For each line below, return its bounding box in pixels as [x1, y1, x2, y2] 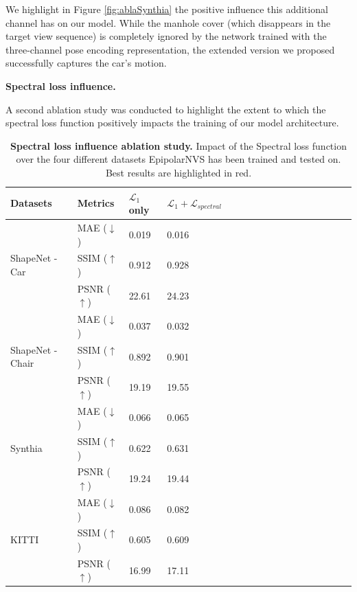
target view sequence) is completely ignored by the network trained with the [5, 29, 327, 43]
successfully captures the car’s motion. [5, 56, 167, 70]
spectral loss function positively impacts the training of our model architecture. [5, 115, 339, 130]
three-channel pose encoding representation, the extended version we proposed [5, 42, 335, 56]
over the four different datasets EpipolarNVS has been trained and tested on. [16, 152, 341, 166]
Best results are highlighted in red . [105, 165, 252, 179]
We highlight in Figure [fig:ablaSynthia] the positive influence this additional [5, 2, 328, 16]
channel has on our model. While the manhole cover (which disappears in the [5, 15, 331, 30]
